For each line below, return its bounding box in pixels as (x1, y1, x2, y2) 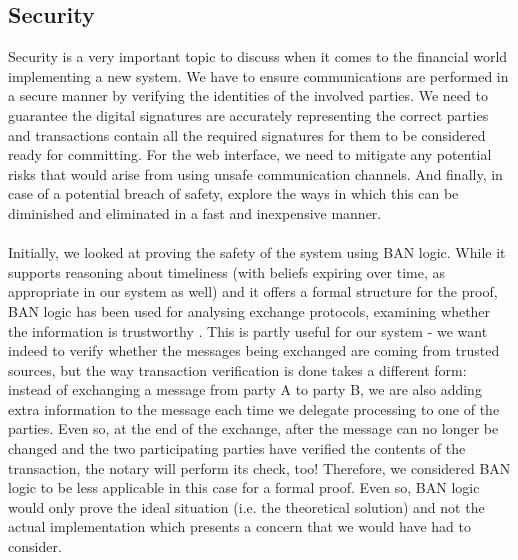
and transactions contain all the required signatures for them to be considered (8, 124, 486, 145)
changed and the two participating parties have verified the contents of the (8, 438, 466, 459)
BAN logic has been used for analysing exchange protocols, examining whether (8, 300, 491, 321)
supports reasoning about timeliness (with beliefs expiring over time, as (8, 261, 446, 282)
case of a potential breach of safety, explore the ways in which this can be (8, 183, 459, 204)
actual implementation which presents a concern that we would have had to (8, 516, 471, 537)
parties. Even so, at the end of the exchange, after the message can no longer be (8, 418, 499, 439)
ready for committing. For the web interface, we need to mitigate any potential (8, 144, 492, 165)
